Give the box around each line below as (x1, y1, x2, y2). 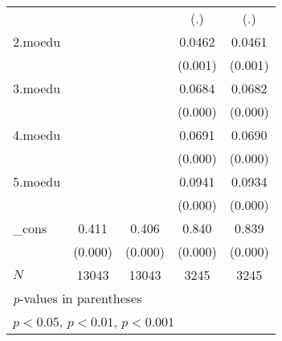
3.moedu (13, 79, 61, 97)
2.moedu (13, 32, 61, 51)
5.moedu (13, 172, 61, 191)
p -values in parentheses (13, 289, 142, 307)
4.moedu (13, 125, 61, 144)
